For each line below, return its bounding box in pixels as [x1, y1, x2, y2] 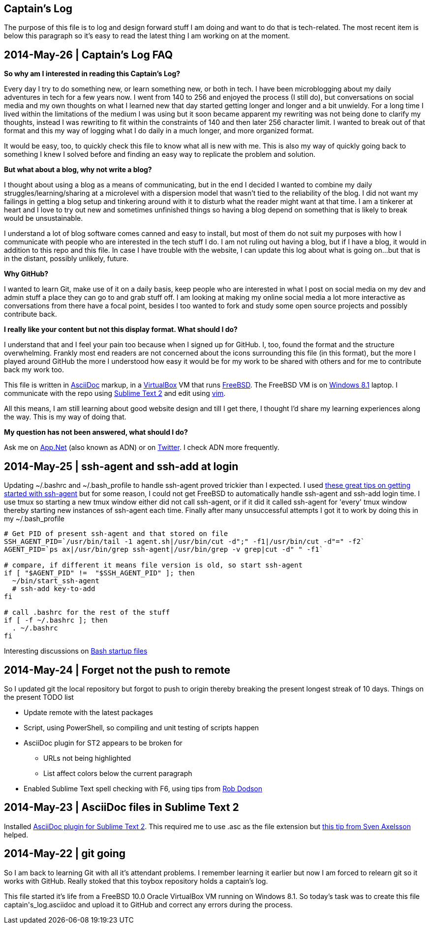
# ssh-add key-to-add [12, 585, 95, 593]
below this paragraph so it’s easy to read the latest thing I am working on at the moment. [4, 31, 290, 40]
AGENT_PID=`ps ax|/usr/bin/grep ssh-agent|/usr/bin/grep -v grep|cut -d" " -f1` [4, 545, 324, 554]
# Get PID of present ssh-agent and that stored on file [4, 530, 228, 538]
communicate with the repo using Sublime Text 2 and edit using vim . [4, 389, 226, 398]
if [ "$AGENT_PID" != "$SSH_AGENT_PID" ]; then [4, 569, 195, 577]
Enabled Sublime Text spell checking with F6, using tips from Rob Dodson [24, 784, 263, 793]
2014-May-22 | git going [4, 847, 126, 860]
